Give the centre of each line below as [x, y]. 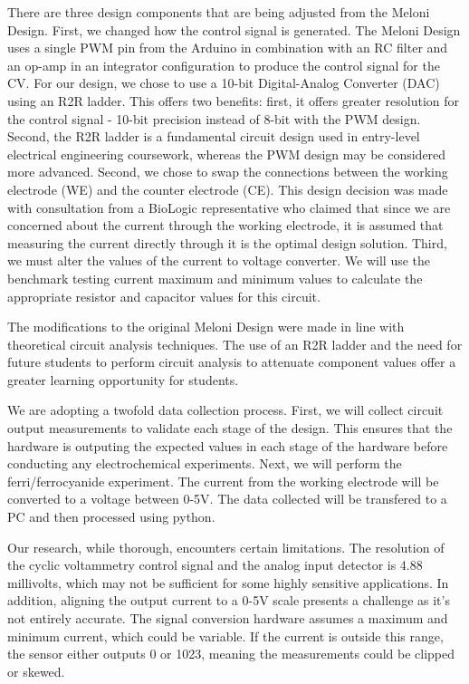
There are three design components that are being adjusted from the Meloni [219, 12]
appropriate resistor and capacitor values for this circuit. [164, 296]
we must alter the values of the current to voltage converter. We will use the [219, 260]
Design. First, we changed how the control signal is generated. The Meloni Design [234, 29]
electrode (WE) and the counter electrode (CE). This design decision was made [228, 189]
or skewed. [36, 671]
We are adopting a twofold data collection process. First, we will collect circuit [225, 410]
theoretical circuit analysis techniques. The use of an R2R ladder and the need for [235, 344]
